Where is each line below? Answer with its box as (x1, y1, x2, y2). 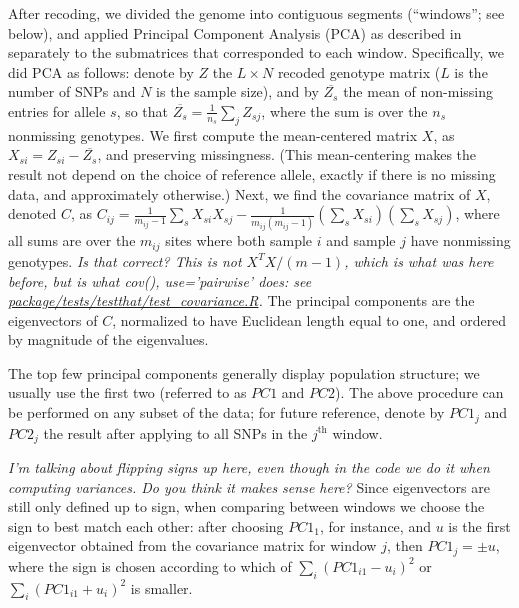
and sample (326, 230, 396, 251)
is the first (448, 515, 511, 536)
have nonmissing (410, 230, 511, 251)
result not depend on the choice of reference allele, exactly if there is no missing (8, 163, 496, 184)
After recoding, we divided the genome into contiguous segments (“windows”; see (8, 3, 505, 23)
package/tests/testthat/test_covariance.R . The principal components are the (8, 290, 475, 311)
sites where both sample (165, 230, 313, 251)
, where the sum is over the (261, 100, 428, 121)
